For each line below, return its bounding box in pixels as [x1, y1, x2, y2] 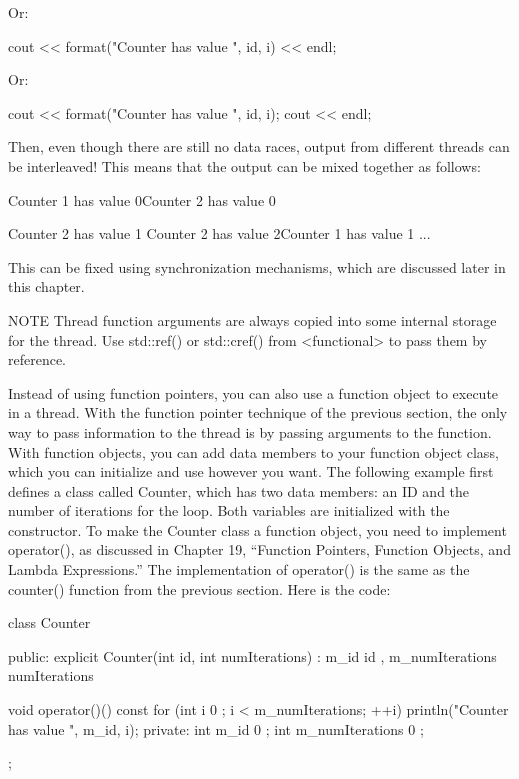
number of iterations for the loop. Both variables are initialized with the [8, 500, 450, 521]
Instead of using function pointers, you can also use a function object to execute [8, 382, 499, 403]
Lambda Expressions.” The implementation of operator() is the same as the [8, 559, 470, 580]
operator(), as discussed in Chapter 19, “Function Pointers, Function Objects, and [8, 539, 511, 560]
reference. [8, 349, 67, 370]
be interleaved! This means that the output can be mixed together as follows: [8, 155, 481, 176]
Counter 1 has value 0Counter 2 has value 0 [8, 189, 276, 210]
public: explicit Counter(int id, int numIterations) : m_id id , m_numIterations [8, 645, 497, 666]
